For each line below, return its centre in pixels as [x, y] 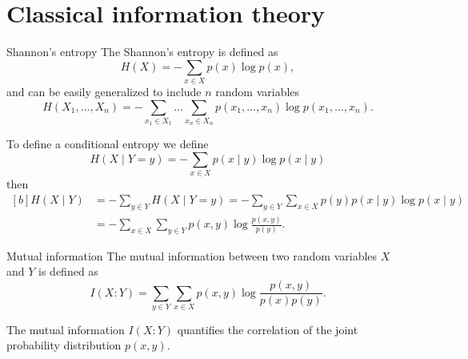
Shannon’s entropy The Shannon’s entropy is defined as [142, 52]
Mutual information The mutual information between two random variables [192, 255]
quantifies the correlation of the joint [268, 329]
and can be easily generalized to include [104, 92]
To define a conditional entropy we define [108, 144]
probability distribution [64, 345]
